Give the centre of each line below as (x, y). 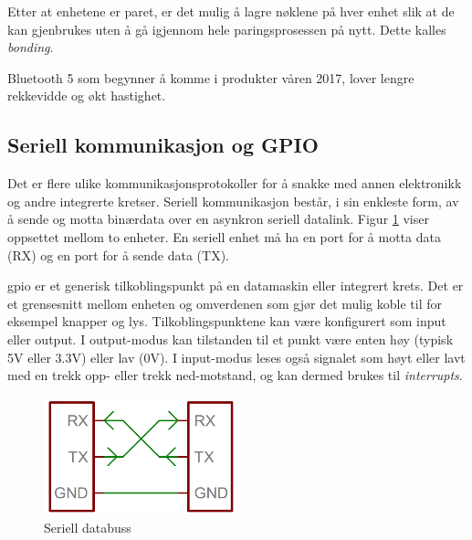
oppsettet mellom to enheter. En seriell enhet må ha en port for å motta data (224, 236)
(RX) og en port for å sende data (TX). (119, 254)
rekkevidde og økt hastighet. (87, 95)
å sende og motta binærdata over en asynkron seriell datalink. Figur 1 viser (218, 219)
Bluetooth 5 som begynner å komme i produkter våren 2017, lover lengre (211, 77)
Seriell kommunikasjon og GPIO (163, 145)
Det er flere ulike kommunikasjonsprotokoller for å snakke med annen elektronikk (235, 183)
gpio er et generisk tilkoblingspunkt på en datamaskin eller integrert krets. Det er (236, 286)
